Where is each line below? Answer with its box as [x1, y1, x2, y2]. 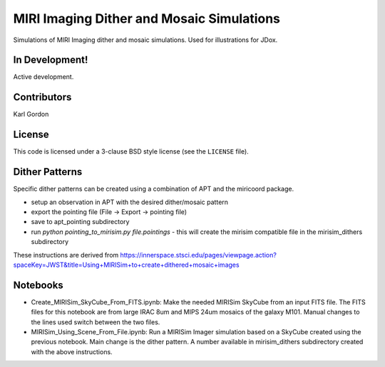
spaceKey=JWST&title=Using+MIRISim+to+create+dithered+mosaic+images [13, 260, 240, 269]
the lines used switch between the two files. [31, 317, 160, 326]
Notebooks [13, 279, 63, 291]
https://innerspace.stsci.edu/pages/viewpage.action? [120, 250, 277, 259]
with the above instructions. [31, 347, 113, 356]
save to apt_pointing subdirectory [31, 218, 130, 226]
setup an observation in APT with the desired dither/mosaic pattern [31, 198, 228, 206]
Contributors [13, 91, 72, 103]
